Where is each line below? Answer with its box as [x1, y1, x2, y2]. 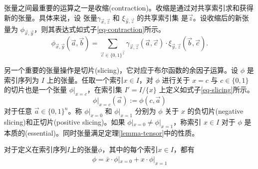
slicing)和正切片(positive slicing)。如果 [4, 116, 125, 127]
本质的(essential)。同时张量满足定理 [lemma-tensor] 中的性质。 [4, 127, 199, 138]
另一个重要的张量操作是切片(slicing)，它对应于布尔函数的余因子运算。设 [4, 65, 239, 75]
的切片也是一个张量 [4, 84, 67, 95]
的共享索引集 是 [137, 12, 189, 22]
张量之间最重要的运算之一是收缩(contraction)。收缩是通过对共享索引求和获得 [4, 2, 254, 12]
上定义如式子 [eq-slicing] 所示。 [159, 84, 254, 95]
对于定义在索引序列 [4, 144, 67, 155]
